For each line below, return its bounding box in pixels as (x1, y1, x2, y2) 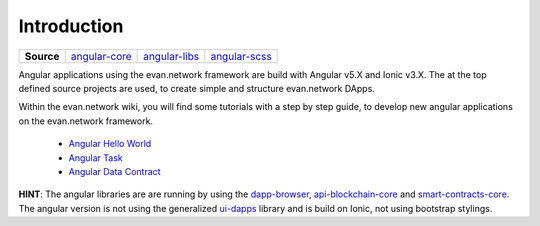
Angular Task (68, 151, 124, 164)
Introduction (18, 15, 124, 37)
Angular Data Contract (68, 165, 161, 177)
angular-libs (143, 49, 200, 63)
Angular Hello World (68, 138, 152, 150)
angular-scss (210, 49, 272, 63)
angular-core (70, 49, 132, 63)
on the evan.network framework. (18, 115, 154, 127)
